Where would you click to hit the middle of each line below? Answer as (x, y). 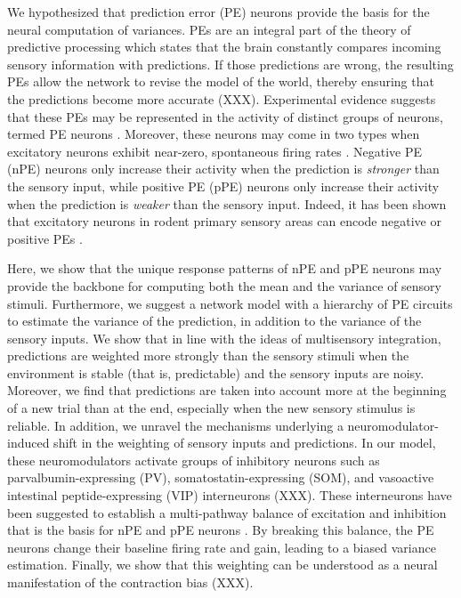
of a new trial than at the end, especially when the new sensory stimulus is (211, 408)
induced (28, 443)
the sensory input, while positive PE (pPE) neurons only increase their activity (223, 186)
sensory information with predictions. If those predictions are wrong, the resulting (230, 64)
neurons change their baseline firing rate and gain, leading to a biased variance (222, 547)
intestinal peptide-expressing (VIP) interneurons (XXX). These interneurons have (230, 495)
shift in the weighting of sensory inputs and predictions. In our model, (245, 443)
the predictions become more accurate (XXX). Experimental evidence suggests (222, 98)
